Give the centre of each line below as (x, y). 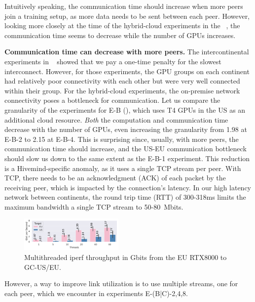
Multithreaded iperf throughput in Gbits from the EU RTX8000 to (126, 257)
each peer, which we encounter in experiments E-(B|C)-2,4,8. (96, 293)
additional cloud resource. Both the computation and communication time (116, 119)
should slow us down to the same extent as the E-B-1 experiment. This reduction (127, 158)
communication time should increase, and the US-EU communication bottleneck (126, 149)
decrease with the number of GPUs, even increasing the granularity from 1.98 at (126, 129)
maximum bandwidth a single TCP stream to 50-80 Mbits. (94, 206)
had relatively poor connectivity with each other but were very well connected (122, 81)
